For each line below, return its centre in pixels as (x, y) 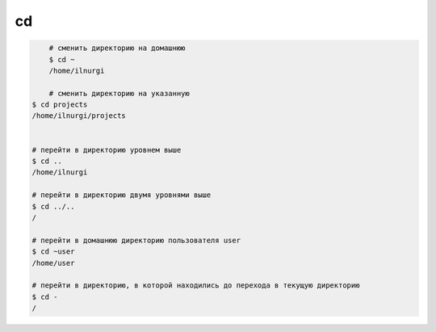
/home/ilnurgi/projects (79, 116)
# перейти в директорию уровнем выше (107, 150)
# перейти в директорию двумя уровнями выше (122, 195)
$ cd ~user (53, 252)
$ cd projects (60, 105)
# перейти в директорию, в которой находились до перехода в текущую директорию (196, 286)
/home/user (53, 263)
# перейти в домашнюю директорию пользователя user (136, 240)
